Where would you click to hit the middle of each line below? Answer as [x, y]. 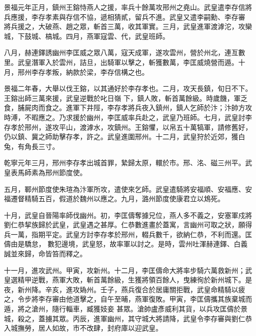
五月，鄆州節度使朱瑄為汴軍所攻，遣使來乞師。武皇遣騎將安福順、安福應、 [125, 189]
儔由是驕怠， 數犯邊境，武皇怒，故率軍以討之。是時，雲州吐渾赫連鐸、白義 [126, 244]
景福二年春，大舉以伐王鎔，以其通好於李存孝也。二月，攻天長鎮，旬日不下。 [128, 88]
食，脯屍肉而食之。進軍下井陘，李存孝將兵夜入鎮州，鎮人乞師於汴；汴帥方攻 [128, 107]
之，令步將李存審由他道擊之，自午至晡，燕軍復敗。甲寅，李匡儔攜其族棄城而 [128, 299]
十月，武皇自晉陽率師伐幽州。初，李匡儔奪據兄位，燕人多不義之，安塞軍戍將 [128, 215]
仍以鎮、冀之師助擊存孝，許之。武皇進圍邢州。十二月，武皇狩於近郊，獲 [121, 137]
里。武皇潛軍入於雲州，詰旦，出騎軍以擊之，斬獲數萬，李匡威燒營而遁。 [121, 62]
